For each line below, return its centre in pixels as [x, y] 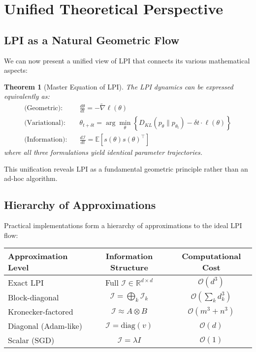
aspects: [16, 70]
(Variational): [45, 123]
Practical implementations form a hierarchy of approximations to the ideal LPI [123, 225]
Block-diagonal [33, 297]
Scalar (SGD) [31, 340]
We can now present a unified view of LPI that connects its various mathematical [127, 60]
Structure [129, 267]
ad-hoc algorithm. [31, 178]
